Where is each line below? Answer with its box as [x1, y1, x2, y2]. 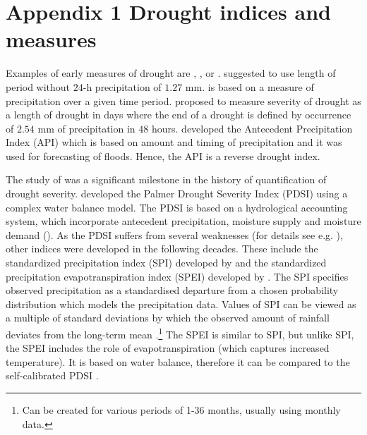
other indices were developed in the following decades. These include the [6, 241, 318, 256]
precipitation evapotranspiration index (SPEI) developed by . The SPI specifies [6, 269, 349, 283]
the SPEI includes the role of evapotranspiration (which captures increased [6, 341, 330, 355]
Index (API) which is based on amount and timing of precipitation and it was [6, 135, 342, 149]
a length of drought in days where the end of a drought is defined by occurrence [6, 107, 351, 122]
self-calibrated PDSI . [6, 368, 99, 383]
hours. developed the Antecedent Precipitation [151, 121, 353, 135]
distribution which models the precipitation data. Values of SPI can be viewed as [6, 296, 356, 311]
